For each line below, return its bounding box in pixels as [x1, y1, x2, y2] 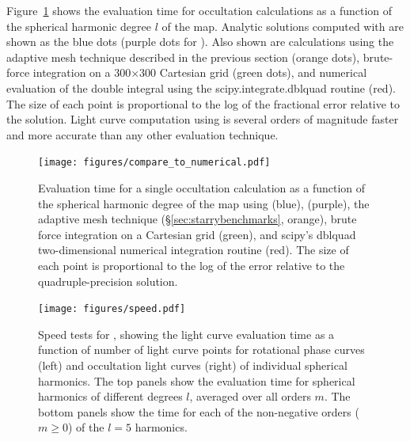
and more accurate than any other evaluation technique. [6, 126, 279, 143]
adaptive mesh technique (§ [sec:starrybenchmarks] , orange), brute [38, 211, 357, 227]
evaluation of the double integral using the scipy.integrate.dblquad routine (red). [6, 79, 396, 96]
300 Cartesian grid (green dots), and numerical [139, 64, 367, 81]
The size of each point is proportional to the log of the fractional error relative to [6, 95, 401, 112]
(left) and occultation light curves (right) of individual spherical [38, 357, 347, 373]
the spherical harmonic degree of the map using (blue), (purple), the [38, 195, 370, 211]
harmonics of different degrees [38, 388, 183, 405]
